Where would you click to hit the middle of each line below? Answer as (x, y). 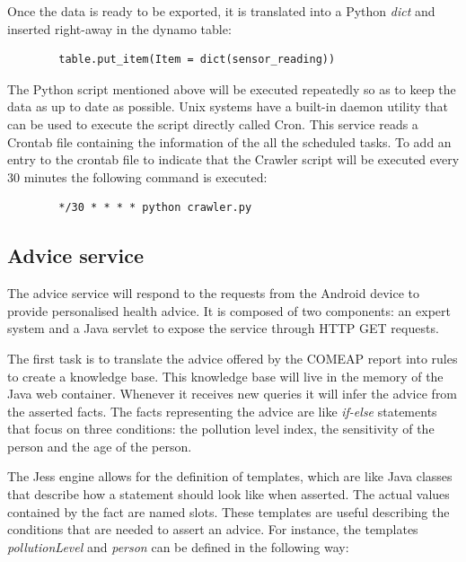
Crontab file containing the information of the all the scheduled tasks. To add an (229, 141)
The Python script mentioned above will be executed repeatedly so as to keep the (232, 88)
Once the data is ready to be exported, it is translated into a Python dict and (221, 11)
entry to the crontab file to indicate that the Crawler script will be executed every (233, 159)
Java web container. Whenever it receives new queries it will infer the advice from (233, 394)
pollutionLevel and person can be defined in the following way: (178, 546)
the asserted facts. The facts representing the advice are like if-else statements (222, 411)
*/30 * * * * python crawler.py (155, 208)
